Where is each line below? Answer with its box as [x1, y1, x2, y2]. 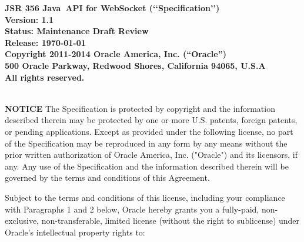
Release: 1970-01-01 [5, 36, 86, 48]
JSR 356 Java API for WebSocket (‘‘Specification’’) [5, 2, 220, 14]
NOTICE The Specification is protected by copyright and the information [5, 102, 275, 114]
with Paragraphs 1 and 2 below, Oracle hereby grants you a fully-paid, [5, 203, 259, 215]
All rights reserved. [5, 71, 85, 83]
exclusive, [5, 214, 39, 227]
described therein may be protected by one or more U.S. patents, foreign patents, [5, 114, 298, 126]
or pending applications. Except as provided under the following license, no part [5, 125, 293, 137]
